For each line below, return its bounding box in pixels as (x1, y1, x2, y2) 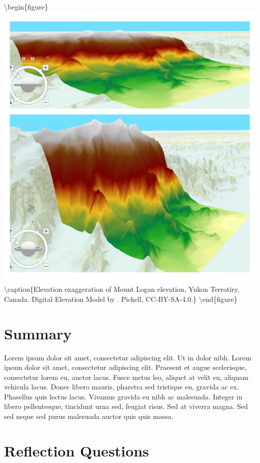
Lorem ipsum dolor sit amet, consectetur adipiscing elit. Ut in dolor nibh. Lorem (4, 352, 251, 362)
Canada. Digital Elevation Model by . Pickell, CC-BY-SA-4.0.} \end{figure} (4, 293, 237, 304)
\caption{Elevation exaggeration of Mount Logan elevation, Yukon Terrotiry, (4, 284, 239, 294)
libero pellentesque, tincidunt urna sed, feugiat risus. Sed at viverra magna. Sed (4, 401, 248, 411)
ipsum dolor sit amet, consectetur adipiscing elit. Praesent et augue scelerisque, (4, 362, 247, 372)
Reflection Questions (4, 440, 149, 460)
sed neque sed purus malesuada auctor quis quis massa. (4, 411, 173, 421)
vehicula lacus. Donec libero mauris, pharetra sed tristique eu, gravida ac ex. (4, 381, 239, 392)
